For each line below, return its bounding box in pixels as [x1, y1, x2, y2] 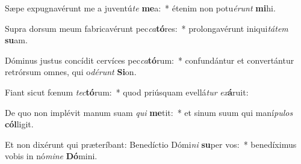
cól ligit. [5, 118, 34, 130]
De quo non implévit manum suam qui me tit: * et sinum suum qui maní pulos [5, 106, 293, 118]
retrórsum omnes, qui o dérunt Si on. [5, 65, 137, 78]
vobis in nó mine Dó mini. [5, 150, 98, 162]
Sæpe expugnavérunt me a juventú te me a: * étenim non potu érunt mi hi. [5, 2, 276, 14]
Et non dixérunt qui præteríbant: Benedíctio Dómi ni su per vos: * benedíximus [5, 138, 297, 150]
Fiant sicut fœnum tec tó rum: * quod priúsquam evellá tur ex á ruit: [5, 85, 249, 98]
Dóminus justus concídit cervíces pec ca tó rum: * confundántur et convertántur [5, 53, 294, 66]
